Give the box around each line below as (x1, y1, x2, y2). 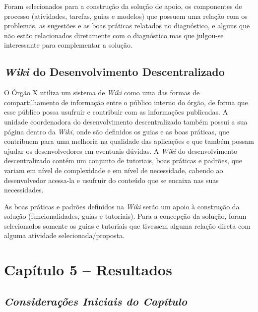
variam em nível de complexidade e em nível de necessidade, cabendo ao (4, 165, 223, 175)
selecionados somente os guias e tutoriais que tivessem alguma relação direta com (4, 220, 251, 231)
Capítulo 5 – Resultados (4, 259, 172, 280)
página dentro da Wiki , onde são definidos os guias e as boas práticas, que (4, 126, 229, 136)
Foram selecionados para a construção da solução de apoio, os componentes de (4, 1, 242, 11)
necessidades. (4, 185, 44, 195)
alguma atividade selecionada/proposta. (4, 230, 125, 241)
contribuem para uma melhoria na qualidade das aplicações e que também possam (4, 136, 255, 146)
